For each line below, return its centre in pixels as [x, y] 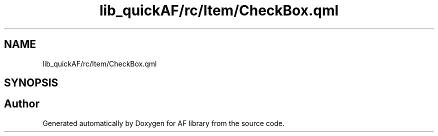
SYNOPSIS [31, 83]
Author [22, 104]
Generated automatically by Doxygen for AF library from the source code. [164, 123]
